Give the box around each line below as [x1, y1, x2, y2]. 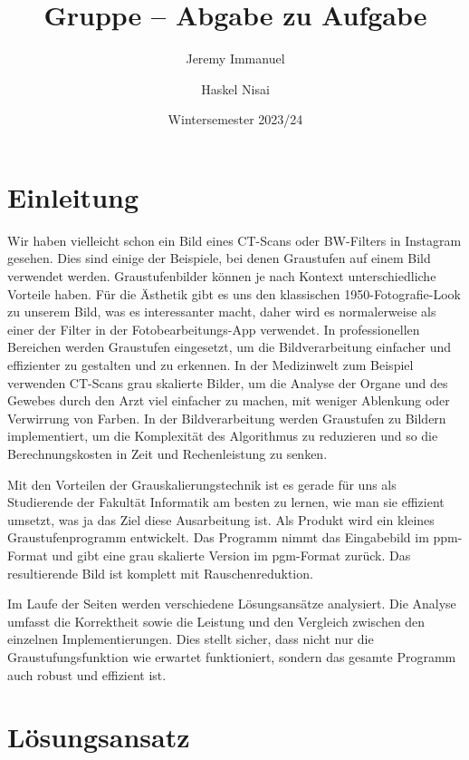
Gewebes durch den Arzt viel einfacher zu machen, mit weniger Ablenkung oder [7, 391, 450, 410]
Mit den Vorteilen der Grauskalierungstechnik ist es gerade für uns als [7, 474, 397, 493]
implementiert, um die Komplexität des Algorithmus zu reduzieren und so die [7, 426, 438, 445]
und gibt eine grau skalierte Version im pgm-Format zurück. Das [52, 545, 411, 564]
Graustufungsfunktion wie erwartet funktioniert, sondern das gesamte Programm [7, 647, 456, 666]
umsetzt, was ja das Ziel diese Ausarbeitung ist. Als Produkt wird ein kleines [7, 510, 435, 529]
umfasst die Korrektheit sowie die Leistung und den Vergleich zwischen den [7, 611, 426, 630]
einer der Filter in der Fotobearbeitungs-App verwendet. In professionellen [7, 319, 420, 338]
